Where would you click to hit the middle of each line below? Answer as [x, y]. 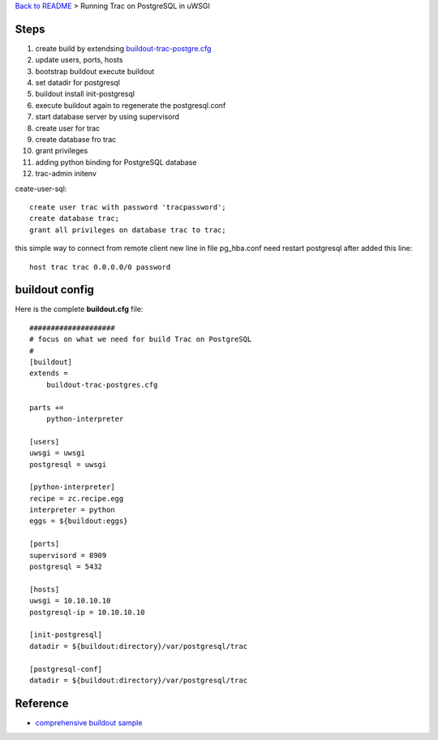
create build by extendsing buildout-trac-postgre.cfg [123, 48]
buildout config [55, 290]
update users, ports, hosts [79, 60]
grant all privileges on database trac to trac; [128, 230]
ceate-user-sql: [41, 188]
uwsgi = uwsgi [57, 453]
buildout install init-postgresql [85, 94]
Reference [42, 703]
